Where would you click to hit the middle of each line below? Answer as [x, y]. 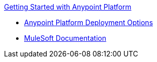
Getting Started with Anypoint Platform [68, 7]
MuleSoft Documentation [65, 38]
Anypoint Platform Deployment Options [89, 22]
